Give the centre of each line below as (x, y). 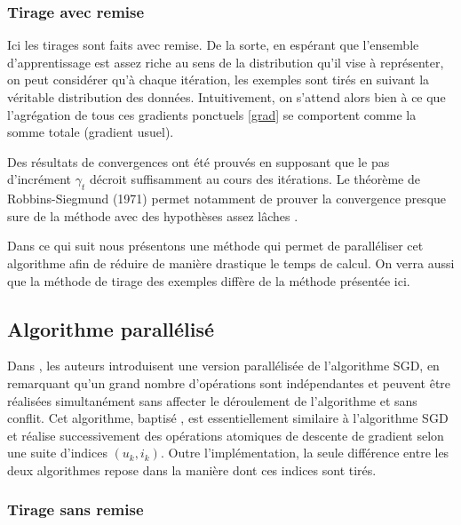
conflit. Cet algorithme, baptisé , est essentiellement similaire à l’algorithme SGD (228, 418)
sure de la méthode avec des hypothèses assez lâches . (153, 215)
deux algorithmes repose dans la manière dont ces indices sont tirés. (192, 469)
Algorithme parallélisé (111, 328)
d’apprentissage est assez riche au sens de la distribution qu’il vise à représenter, (226, 62)
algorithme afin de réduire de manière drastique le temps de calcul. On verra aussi (231, 262)
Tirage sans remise (76, 509)
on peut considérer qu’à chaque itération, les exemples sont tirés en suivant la (219, 80)
